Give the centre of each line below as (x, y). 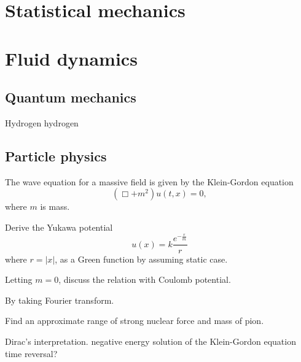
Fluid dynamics (71, 58)
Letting (19, 279)
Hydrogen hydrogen (42, 122)
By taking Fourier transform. (60, 300)
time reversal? (31, 353)
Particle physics (56, 156)
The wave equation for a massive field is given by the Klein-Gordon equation (149, 181)
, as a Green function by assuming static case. (141, 259)
